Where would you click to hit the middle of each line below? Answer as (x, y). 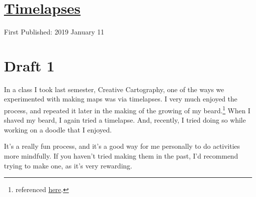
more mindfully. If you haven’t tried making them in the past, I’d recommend (121, 156)
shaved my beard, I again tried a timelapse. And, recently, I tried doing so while (125, 120)
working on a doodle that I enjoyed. (58, 129)
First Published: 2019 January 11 (54, 32)
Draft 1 (29, 65)
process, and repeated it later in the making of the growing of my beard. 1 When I (127, 110)
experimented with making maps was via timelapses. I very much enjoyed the (121, 99)
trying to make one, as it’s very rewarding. (68, 165)
